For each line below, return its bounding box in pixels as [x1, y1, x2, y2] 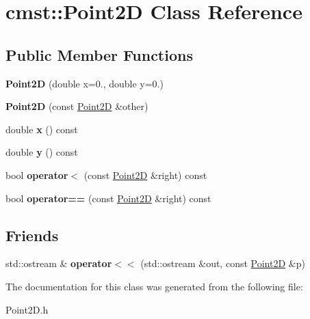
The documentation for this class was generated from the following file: [5, 279, 303, 293]
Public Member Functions [5, 44, 193, 65]
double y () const [5, 145, 78, 159]
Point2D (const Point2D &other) [5, 99, 148, 113]
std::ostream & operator [5, 256, 112, 271]
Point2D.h [5, 302, 49, 316]
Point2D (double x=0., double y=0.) [5, 76, 164, 90]
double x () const [5, 122, 78, 136]
